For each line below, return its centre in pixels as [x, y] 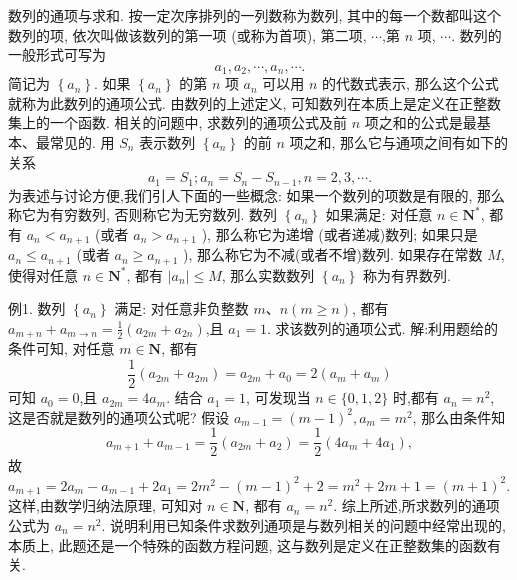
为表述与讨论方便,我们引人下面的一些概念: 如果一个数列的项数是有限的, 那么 [256, 194]
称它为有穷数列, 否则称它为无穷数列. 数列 [143, 214]
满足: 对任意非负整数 [181, 308]
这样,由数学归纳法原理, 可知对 [105, 505]
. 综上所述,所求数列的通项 [416, 505]
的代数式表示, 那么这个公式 [410, 83]
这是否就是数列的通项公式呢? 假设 [119, 416]
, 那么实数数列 [268, 274]
